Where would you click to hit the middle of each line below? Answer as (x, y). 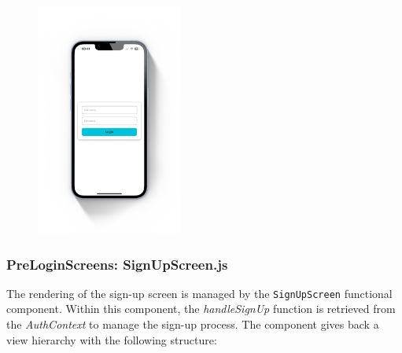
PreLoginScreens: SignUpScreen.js (117, 264)
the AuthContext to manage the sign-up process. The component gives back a (193, 324)
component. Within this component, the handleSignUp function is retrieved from (201, 309)
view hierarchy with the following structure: (112, 339)
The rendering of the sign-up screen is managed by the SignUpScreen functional (199, 293)
